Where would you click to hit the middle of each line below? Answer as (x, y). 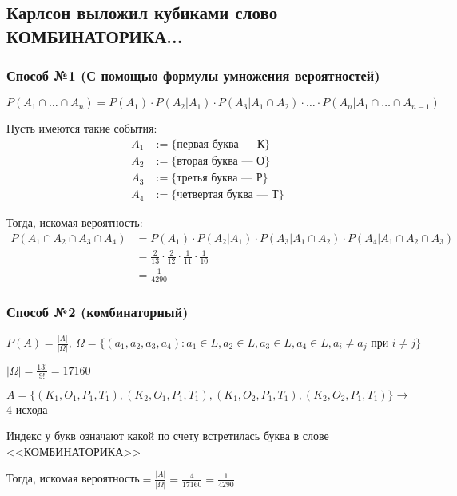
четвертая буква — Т (228, 195)
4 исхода (27, 409)
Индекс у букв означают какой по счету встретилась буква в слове (168, 436)
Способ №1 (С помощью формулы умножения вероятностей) (193, 75)
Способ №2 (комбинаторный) (97, 312)
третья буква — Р (220, 179)
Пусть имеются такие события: (82, 128)
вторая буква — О (221, 162)
